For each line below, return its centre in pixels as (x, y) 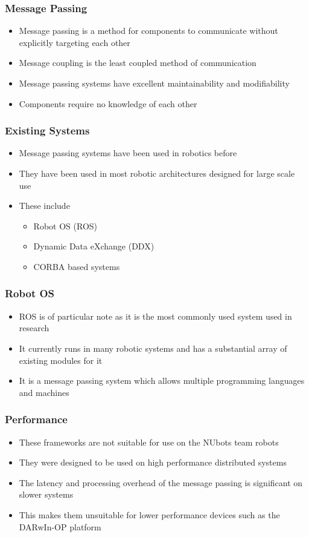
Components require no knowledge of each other (108, 103)
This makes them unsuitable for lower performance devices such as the (149, 514)
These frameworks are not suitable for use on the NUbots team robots (149, 442)
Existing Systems (47, 130)
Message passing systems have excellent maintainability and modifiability (154, 83)
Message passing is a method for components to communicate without (148, 31)
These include (44, 206)
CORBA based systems (77, 266)
